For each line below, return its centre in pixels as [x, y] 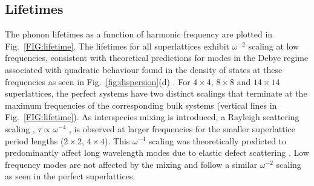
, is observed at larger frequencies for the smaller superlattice [182, 128]
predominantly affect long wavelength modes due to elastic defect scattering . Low [157, 152]
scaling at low [274, 46]
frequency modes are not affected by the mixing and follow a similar [131, 164]
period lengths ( [34, 140]
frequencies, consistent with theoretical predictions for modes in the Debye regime [157, 58]
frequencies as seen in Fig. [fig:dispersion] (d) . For [98, 81]
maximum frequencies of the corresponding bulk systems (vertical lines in [141, 105]
